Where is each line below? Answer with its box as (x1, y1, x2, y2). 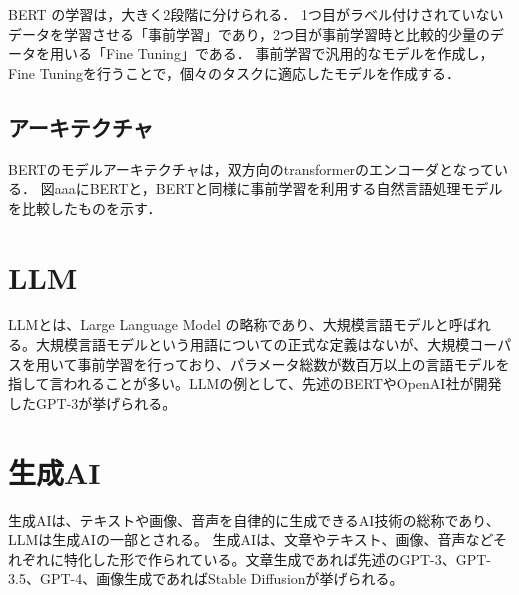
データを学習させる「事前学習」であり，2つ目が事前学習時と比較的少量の (8, 23, 490, 44)
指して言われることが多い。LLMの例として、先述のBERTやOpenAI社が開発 (8, 373, 502, 394)
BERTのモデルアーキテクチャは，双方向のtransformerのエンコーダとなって (8, 158, 494, 179)
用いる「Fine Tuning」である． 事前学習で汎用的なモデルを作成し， (49, 43, 494, 64)
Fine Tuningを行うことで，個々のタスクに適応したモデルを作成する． (8, 62, 460, 83)
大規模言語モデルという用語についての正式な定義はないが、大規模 (35, 334, 470, 355)
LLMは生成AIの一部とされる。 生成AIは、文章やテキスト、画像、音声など (8, 529, 493, 550)
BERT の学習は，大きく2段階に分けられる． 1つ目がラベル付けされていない (8, 4, 504, 24)
